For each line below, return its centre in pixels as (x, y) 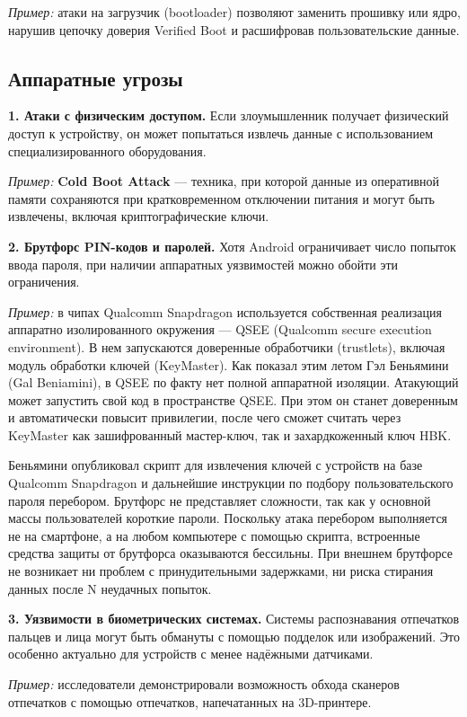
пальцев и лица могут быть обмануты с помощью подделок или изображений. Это (234, 636)
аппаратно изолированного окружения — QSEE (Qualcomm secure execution (220, 329)
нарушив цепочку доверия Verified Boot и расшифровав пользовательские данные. (234, 29)
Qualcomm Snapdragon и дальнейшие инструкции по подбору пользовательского (231, 483)
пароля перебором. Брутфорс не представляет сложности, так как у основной (220, 500)
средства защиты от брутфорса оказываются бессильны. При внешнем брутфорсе (231, 553)
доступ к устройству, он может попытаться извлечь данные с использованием (221, 133)
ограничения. (44, 282)
